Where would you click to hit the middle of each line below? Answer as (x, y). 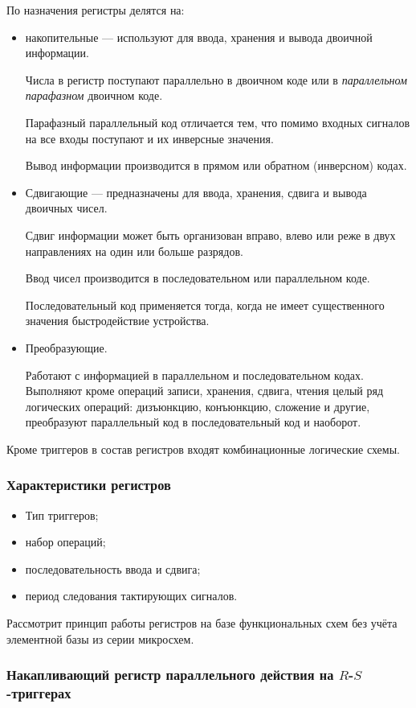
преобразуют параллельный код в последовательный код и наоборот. (193, 422)
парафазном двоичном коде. (94, 95)
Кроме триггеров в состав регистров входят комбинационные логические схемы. (203, 449)
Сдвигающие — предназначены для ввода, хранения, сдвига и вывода (196, 192)
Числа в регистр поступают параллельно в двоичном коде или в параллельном (216, 79)
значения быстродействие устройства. (117, 321)
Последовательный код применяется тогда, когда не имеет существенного (205, 305)
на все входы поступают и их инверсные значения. (149, 138)
